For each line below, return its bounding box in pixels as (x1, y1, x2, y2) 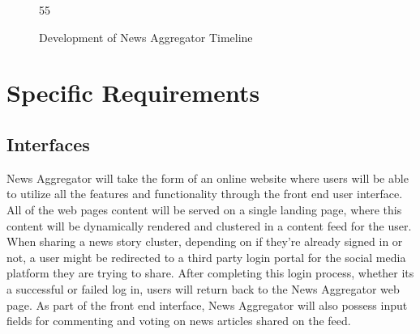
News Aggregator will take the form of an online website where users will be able (6, 169, 409, 186)
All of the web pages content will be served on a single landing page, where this (6, 201, 402, 218)
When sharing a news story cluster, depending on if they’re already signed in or (6, 233, 403, 250)
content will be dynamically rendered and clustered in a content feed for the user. (6, 217, 412, 234)
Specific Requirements (6, 76, 260, 109)
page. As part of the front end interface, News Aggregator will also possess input (6, 296, 408, 313)
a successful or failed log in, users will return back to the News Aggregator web (6, 280, 400, 297)
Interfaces (6, 131, 90, 156)
